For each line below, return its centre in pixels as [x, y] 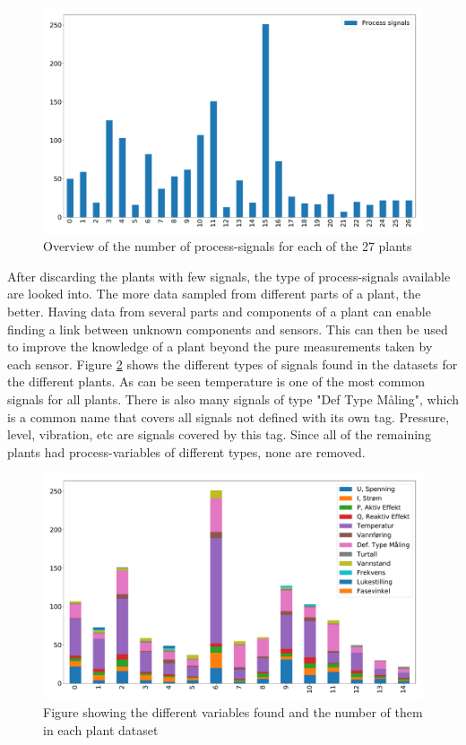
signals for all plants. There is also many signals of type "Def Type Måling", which [233, 398]
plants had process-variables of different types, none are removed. [186, 451]
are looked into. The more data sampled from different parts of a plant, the [214, 294]
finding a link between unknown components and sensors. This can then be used [228, 329]
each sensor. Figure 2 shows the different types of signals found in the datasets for [233, 364]
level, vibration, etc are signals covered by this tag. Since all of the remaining [219, 434]
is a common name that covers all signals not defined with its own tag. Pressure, [229, 416]
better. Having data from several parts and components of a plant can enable [219, 311]
